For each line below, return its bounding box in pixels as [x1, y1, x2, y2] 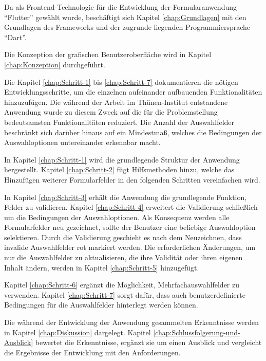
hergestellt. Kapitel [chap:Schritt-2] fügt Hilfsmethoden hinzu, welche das [4, 164, 235, 175]
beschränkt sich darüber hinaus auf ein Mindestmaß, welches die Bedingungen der [4, 127, 262, 137]
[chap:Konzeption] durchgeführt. [4, 59, 105, 69]
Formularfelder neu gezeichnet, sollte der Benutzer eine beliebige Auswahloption [4, 222, 256, 232]
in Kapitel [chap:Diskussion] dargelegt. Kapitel [4, 327, 151, 337]
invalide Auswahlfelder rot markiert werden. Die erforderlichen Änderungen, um [4, 242, 256, 252]
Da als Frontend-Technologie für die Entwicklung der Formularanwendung [4, 2, 237, 12]
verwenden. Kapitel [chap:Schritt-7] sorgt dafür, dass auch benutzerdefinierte [4, 289, 245, 300]
